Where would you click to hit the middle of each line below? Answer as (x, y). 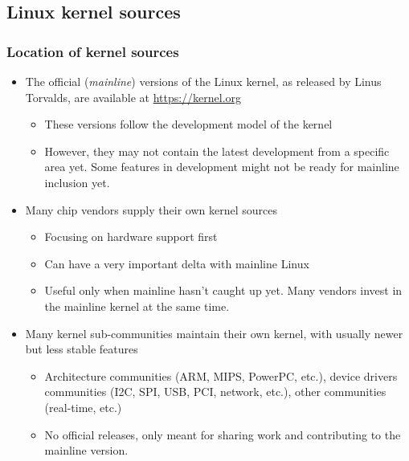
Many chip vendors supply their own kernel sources (151, 209)
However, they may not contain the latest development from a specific (217, 151)
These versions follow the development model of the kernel (188, 124)
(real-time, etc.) (83, 407)
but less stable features (82, 349)
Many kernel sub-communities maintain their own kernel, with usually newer (214, 333)
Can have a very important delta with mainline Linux (177, 263)
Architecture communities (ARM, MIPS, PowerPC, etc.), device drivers (221, 375)
